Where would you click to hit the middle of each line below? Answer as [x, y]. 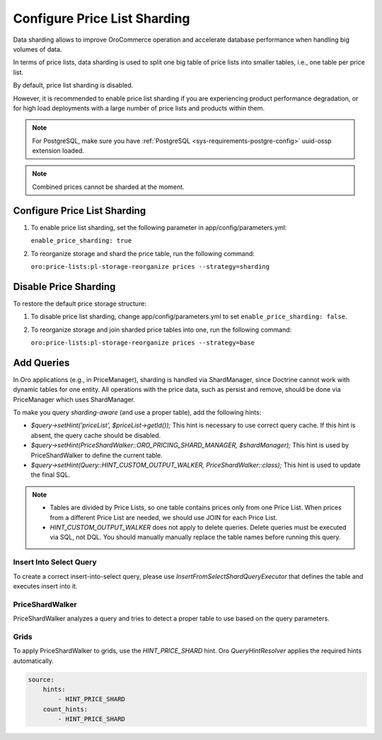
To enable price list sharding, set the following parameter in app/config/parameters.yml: [159, 227]
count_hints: [65, 709]
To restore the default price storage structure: [80, 303]
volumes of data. [37, 49]
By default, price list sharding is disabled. [73, 86]
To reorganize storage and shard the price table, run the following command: [143, 253]
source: [41, 680]
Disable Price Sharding [64, 287]
